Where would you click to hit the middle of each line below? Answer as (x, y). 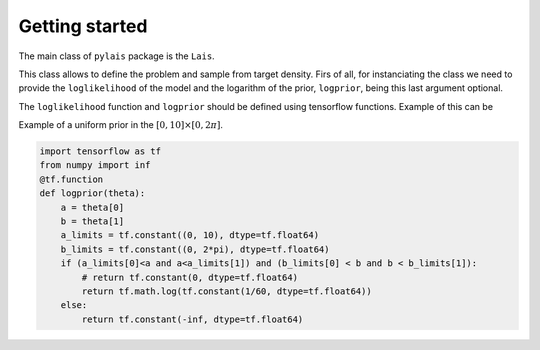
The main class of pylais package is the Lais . (116, 56)
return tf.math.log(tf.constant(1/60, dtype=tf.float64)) (226, 291)
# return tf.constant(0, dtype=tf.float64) (190, 277)
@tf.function (71, 179)
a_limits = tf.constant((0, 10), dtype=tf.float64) (190, 235)
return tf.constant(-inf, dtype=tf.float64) (192, 319)
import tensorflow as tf (100, 151)
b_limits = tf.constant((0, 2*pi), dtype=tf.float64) (195, 249)
